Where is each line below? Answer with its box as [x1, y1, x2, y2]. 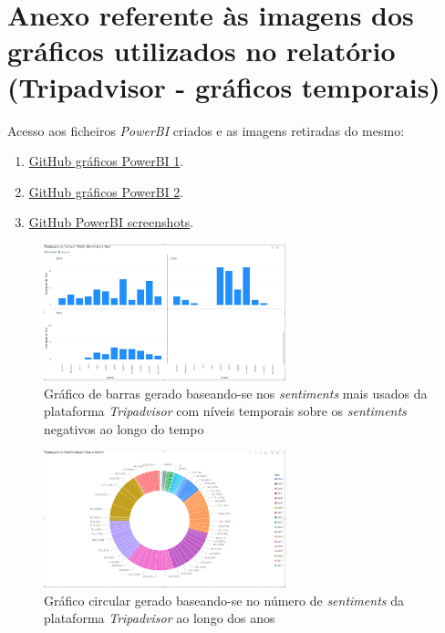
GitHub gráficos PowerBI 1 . [28, 151, 184, 171]
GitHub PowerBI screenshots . [28, 213, 194, 232]
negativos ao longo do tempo [44, 419, 204, 438]
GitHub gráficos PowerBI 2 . [28, 182, 184, 201]
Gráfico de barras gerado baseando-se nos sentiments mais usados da [44, 383, 428, 402]
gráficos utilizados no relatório [7, 32, 396, 69]
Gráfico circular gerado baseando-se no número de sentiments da [44, 590, 404, 609]
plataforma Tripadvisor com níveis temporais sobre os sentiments [44, 401, 407, 420]
